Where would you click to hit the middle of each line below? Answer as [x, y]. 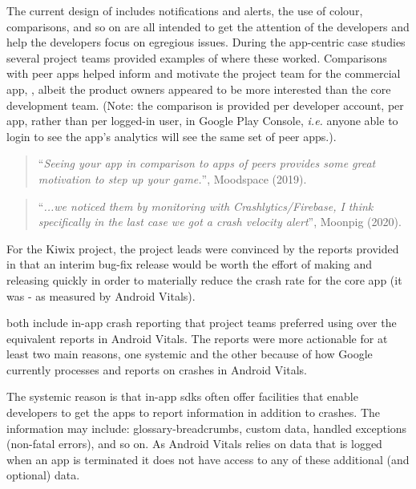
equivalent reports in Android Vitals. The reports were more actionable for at [197, 338]
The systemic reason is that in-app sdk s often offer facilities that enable [182, 396]
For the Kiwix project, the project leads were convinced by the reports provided [203, 248]
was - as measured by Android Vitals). [101, 295]
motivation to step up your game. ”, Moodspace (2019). [172, 178]
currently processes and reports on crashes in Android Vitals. [157, 369]
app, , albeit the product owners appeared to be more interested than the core [199, 89]
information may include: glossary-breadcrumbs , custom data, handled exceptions [207, 428]
